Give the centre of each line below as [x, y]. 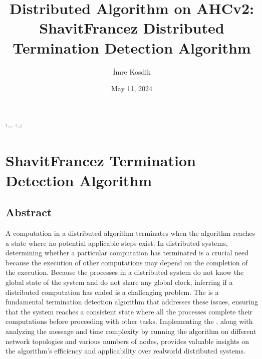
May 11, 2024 [132, 88]
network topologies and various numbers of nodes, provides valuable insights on [127, 341]
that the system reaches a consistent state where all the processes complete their [129, 311]
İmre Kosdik [132, 71]
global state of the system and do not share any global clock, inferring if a [119, 282]
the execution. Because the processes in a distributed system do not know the [125, 272]
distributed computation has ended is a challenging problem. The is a [112, 292]
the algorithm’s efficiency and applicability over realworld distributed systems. [125, 351]
